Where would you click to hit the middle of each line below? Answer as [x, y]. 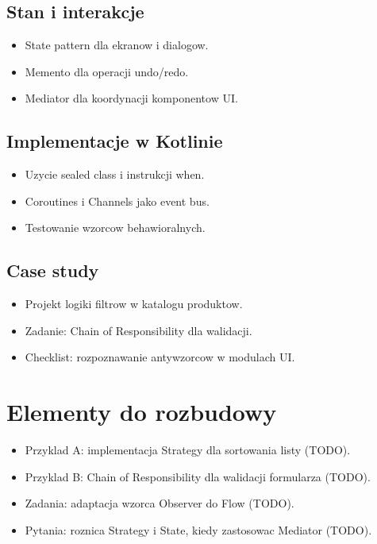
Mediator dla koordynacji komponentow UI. [131, 98]
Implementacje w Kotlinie [115, 141]
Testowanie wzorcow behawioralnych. [115, 228]
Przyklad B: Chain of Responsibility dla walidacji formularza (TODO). [198, 476]
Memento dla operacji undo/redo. [107, 71]
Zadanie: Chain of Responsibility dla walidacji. [138, 330]
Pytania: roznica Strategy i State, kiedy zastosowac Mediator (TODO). [198, 529]
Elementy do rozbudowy [142, 412]
